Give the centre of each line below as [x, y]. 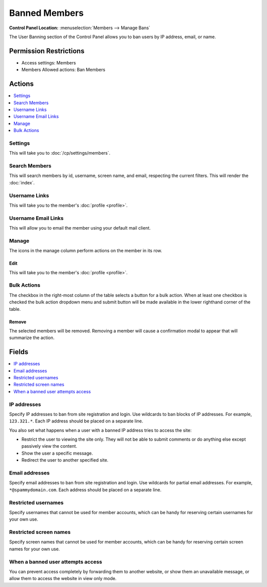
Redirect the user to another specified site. [65, 460]
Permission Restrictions [47, 51]
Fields [19, 352]
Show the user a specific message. [57, 453]
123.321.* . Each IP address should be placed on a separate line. [76, 421]
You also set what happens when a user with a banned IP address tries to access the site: [100, 430]
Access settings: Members [49, 62]
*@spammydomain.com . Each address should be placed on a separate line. [85, 490]
